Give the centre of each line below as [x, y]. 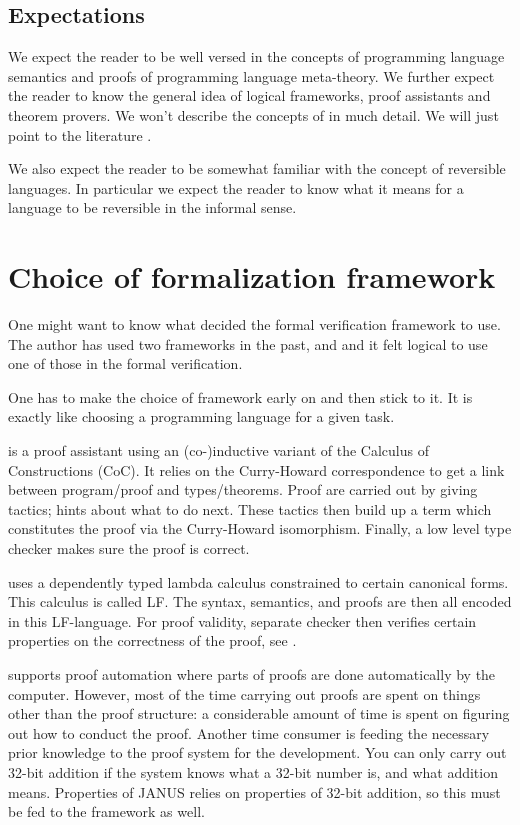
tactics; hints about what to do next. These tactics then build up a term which [250, 508]
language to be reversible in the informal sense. [152, 207]
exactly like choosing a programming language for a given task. [201, 416]
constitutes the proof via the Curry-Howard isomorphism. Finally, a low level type [260, 528]
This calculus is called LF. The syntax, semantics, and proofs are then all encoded [260, 601]
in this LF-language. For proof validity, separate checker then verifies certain [242, 620]
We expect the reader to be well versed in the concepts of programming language [256, 56]
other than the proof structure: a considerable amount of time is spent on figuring [259, 713]
